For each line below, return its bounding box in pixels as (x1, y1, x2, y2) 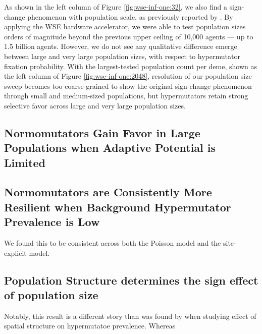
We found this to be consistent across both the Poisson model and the (4, 238, 221, 248)
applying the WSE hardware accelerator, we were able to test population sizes (4, 21, 246, 32)
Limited (4, 154, 45, 170)
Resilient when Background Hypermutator (4, 199, 231, 214)
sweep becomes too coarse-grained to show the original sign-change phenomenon (4, 80, 252, 91)
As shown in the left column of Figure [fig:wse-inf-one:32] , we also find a (4, 2, 227, 12)
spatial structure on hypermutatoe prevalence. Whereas (4, 320, 176, 331)
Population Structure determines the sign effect (4, 272, 258, 288)
